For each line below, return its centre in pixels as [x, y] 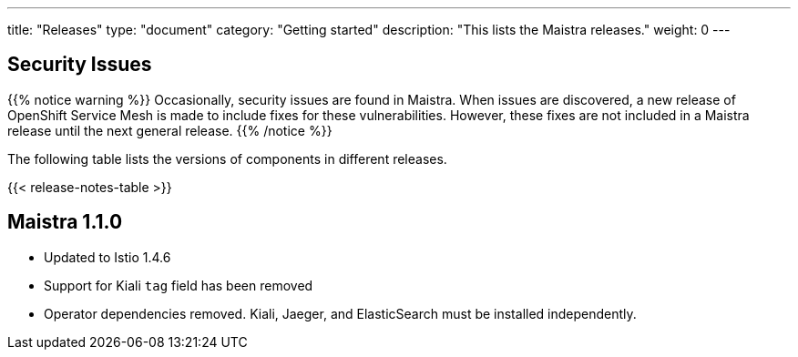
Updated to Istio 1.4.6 [107, 257]
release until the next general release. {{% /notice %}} [170, 130]
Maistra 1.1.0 [65, 222]
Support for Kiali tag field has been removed [179, 285]
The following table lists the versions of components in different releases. [227, 158]
